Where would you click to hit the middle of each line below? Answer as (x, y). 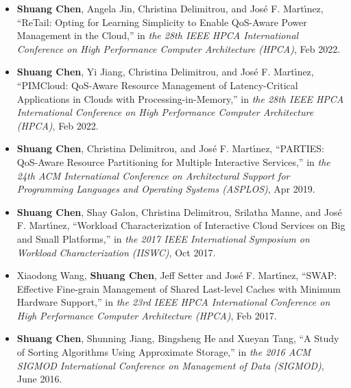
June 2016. (39, 379)
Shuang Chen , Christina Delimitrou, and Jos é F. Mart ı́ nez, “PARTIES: (170, 148)
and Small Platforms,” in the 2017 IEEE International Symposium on (163, 238)
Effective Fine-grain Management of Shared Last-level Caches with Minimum (179, 288)
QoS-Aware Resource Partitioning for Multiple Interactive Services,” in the (173, 161)
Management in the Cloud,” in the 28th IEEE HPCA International (158, 35)
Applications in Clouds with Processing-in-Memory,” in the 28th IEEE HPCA (180, 98)
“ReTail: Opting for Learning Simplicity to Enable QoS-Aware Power (162, 22)
